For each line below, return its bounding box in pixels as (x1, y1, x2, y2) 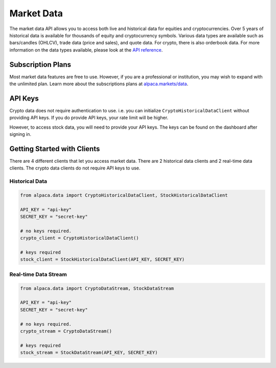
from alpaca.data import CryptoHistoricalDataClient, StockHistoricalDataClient (20, 192, 228, 198)
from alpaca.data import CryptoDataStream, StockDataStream (20, 285, 174, 291)
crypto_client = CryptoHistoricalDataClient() (20, 235, 139, 241)
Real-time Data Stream (9, 271, 67, 278)
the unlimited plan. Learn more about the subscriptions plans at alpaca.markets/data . (9, 81, 189, 87)
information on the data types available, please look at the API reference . (9, 46, 163, 53)
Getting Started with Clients (9, 144, 100, 153)
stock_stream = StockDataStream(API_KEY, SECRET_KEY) (20, 350, 158, 356)
